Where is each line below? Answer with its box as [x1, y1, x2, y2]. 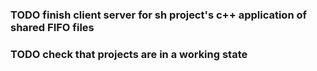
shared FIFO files [10, 20, 95, 34]
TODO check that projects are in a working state [10, 47, 248, 61]
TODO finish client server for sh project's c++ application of [10, 8, 307, 22]
